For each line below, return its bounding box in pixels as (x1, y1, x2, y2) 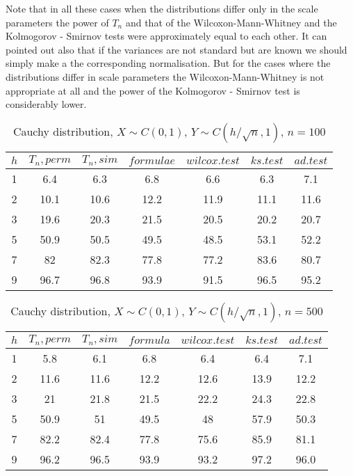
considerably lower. (6, 97, 87, 111)
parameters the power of (6, 15, 109, 29)
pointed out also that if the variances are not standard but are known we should (6, 42, 347, 56)
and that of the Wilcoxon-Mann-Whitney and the (125, 15, 337, 29)
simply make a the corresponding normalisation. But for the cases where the (6, 56, 331, 70)
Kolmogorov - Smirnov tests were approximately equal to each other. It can (6, 29, 327, 43)
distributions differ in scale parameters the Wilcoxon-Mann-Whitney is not (6, 69, 325, 84)
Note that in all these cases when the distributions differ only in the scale (6, 1, 318, 15)
